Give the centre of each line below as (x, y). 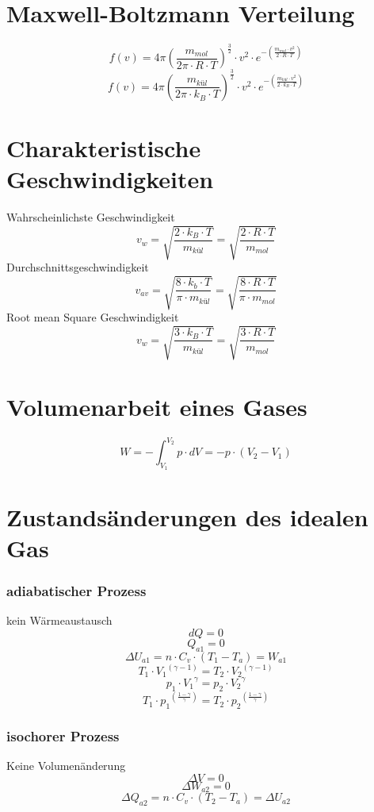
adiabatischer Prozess (76, 590)
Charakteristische (104, 148)
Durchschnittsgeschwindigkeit (78, 267)
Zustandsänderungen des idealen (187, 516)
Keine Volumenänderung (66, 766)
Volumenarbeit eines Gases (157, 406)
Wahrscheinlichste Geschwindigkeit (91, 217)
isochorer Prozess (63, 735)
